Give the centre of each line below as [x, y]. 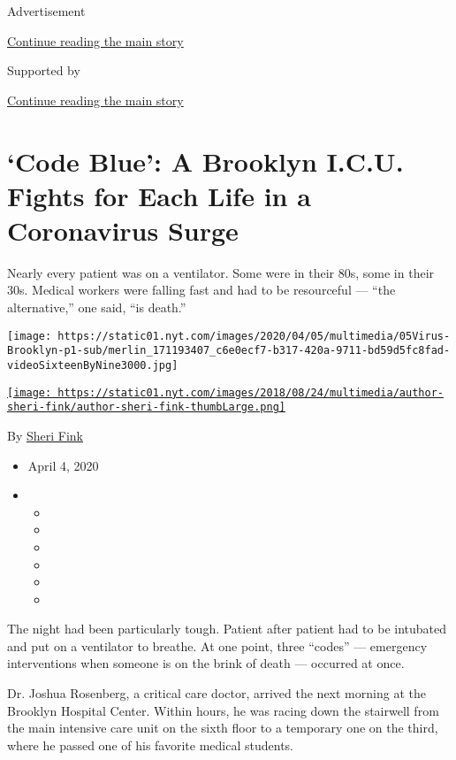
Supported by [44, 70]
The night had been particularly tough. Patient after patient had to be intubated [227, 629]
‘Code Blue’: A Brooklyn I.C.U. [205, 161]
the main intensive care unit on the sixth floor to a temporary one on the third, [223, 728]
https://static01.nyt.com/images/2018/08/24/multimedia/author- [251, 392]
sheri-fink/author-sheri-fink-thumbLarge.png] [146, 407]
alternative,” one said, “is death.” [97, 307]
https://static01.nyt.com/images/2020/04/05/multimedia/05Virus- [254, 336]
